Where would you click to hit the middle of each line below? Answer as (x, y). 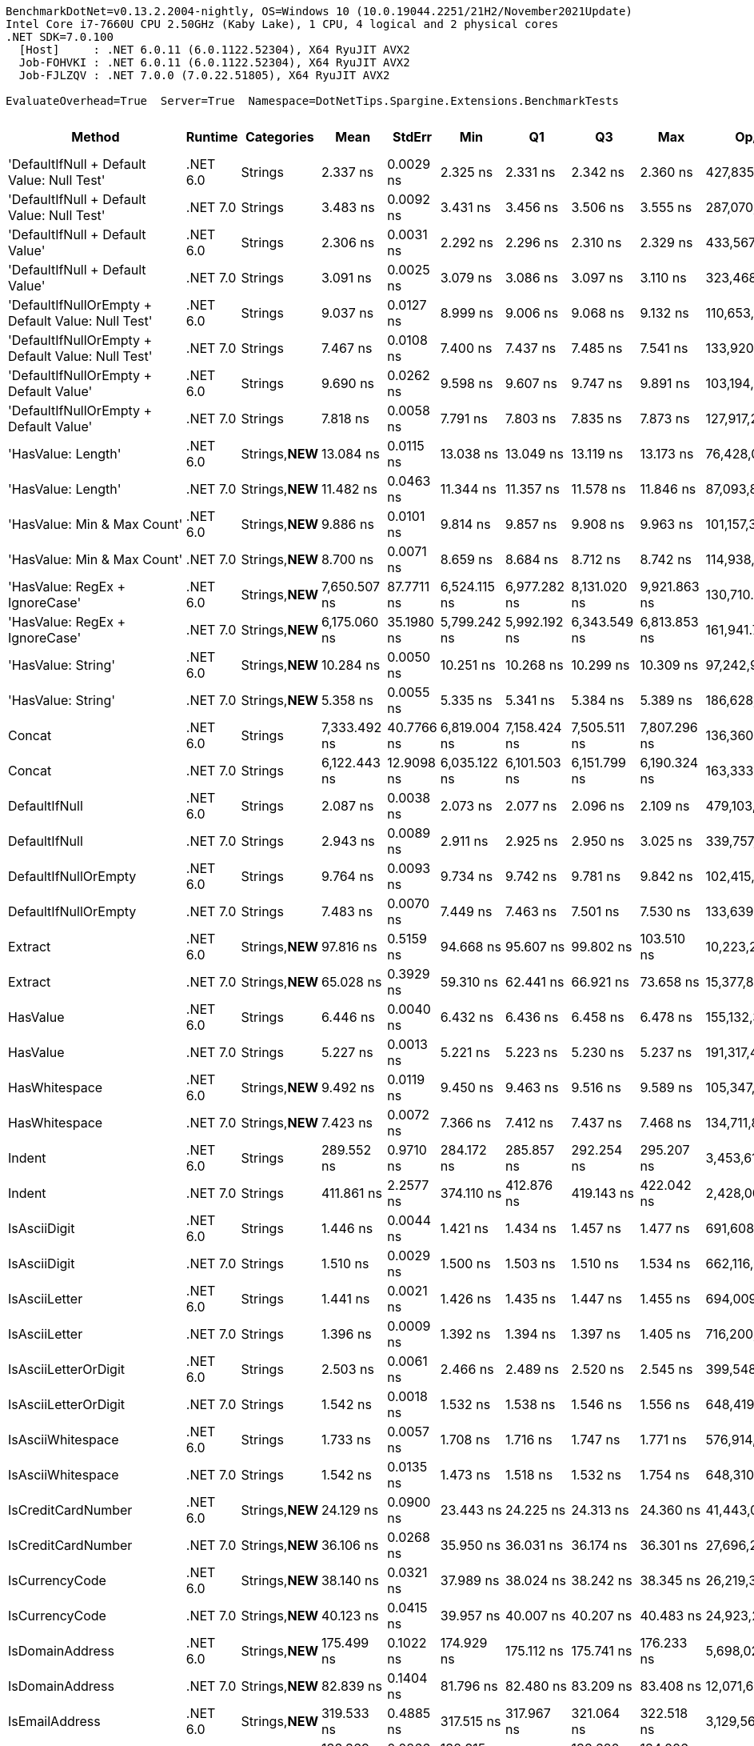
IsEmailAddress (54, 1721)
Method (96, 137)
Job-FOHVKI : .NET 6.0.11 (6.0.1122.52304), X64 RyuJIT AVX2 (214, 62)
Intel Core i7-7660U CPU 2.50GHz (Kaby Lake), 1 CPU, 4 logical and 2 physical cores (282, 24)
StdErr (413, 137)
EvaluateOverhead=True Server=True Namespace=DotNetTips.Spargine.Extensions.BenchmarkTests (313, 101)
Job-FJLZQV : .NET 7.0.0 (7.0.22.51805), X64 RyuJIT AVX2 (204, 75)
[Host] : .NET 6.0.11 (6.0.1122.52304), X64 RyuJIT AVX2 (214, 50)
